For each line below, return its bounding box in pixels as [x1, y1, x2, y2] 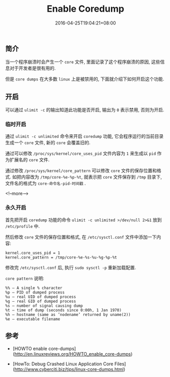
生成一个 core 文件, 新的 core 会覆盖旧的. [5, 139, 91, 146]
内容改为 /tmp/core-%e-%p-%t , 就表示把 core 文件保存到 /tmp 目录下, [21, 174, 162, 180]
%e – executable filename [5, 316, 60, 322]
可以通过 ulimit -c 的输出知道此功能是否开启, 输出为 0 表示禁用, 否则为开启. [5, 107, 164, 113]
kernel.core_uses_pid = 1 [5, 250, 60, 255]
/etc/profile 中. [5, 223, 40, 229]
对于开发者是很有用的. [9, 65, 56, 71]
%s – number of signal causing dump [5, 303, 83, 308]
